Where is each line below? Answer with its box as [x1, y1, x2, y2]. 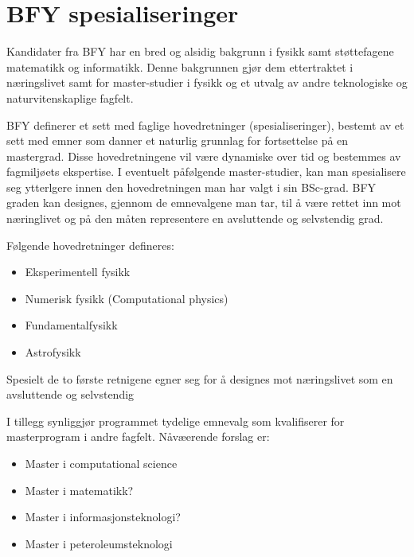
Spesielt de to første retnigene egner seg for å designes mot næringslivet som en [6, 370, 393, 387]
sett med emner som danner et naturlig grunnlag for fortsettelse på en [6, 132, 349, 149]
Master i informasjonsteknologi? [25, 508, 181, 525]
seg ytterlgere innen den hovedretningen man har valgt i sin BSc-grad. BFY [6, 178, 377, 195]
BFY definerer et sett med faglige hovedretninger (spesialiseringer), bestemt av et [6, 116, 404, 133]
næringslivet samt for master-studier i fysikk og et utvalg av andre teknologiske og [6, 74, 408, 91]
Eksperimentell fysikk [25, 263, 131, 280]
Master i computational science [25, 455, 178, 471]
